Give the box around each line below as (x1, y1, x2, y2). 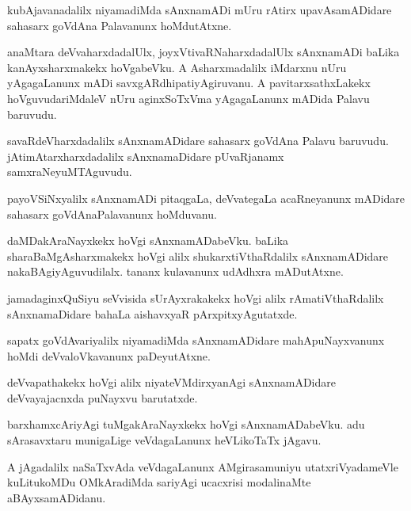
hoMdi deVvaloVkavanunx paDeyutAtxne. (7, 347, 211, 364)
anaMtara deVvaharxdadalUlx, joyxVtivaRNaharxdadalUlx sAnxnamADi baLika (7, 44, 400, 60)
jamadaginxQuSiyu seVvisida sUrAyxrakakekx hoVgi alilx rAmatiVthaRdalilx (7, 289, 384, 306)
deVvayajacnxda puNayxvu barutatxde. (7, 389, 198, 406)
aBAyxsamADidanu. (7, 489, 106, 505)
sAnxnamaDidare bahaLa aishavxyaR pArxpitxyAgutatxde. (7, 305, 298, 322)
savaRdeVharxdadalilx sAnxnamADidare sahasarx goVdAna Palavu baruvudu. (7, 132, 389, 149)
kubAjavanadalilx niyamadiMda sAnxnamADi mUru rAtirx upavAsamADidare (7, 2, 392, 17)
